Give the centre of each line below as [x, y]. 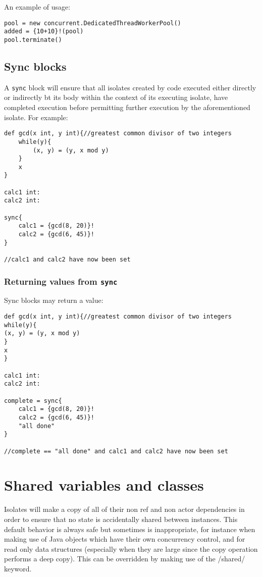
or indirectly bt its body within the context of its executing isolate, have [116, 97]
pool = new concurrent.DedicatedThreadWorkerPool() [93, 23]
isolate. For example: [36, 117]
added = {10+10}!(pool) [44, 32]
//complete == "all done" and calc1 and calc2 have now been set [116, 451]
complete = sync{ [33, 401]
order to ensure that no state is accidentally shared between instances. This [121, 519]
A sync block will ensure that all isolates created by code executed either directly [130, 87]
